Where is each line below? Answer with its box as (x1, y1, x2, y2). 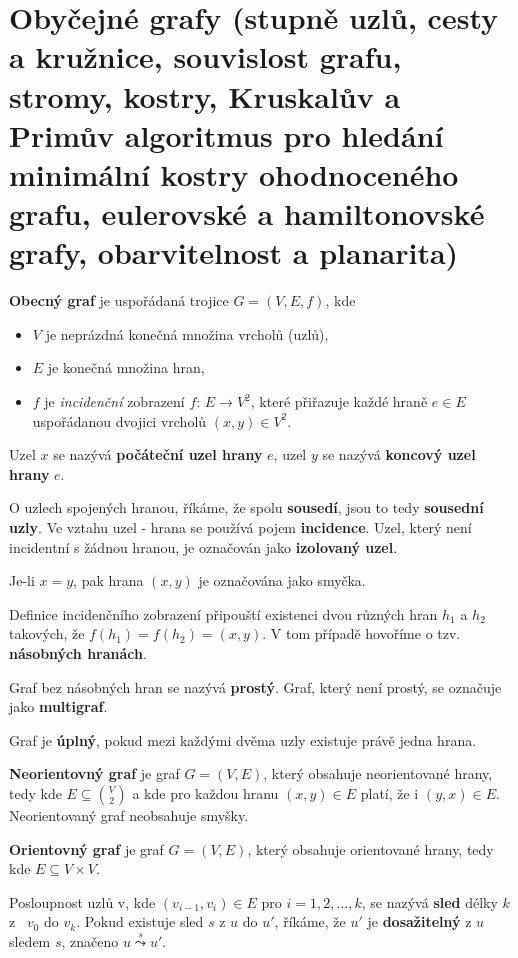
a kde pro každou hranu (132, 782, 279, 803)
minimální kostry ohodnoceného (9, 153, 459, 194)
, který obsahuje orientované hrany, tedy (247, 838, 494, 859)
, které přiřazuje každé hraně (250, 391, 428, 412)
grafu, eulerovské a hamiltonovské (9, 193, 485, 234)
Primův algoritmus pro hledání (9, 114, 444, 155)
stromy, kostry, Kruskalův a (9, 75, 401, 116)
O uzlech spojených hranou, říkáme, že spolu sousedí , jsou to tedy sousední (9, 497, 484, 518)
